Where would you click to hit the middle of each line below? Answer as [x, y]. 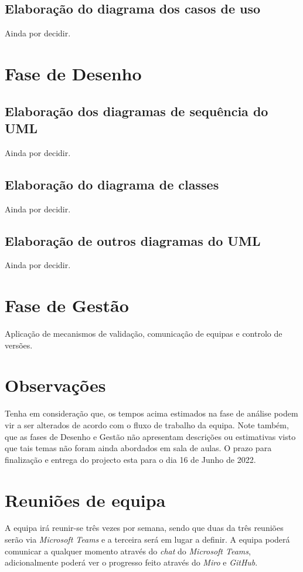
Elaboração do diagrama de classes [112, 184]
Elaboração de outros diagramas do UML [133, 240]
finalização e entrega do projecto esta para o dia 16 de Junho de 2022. [130, 459]
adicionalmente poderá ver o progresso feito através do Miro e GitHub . [131, 562]
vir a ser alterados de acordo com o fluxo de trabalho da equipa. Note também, [147, 424]
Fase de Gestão [67, 305]
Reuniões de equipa [85, 500]
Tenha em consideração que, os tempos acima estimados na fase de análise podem [151, 413]
